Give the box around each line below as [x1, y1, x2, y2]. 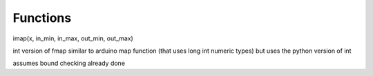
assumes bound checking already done [12, 59, 126, 68]
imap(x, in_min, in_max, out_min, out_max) [12, 34, 134, 42]
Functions [12, 10, 72, 25]
